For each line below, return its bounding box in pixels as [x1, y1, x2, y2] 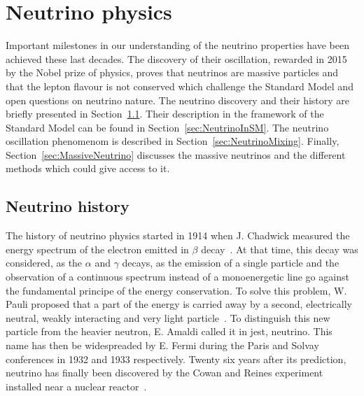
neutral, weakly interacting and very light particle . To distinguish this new [6, 310, 330, 325]
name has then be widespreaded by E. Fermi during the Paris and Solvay [6, 338, 319, 353]
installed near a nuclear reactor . [6, 379, 147, 393]
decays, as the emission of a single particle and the [122, 255, 339, 270]
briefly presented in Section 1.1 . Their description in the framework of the [6, 106, 324, 121]
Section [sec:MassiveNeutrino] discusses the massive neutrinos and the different [6, 147, 346, 162]
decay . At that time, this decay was [201, 241, 358, 256]
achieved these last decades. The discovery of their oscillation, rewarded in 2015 [6, 51, 347, 66]
